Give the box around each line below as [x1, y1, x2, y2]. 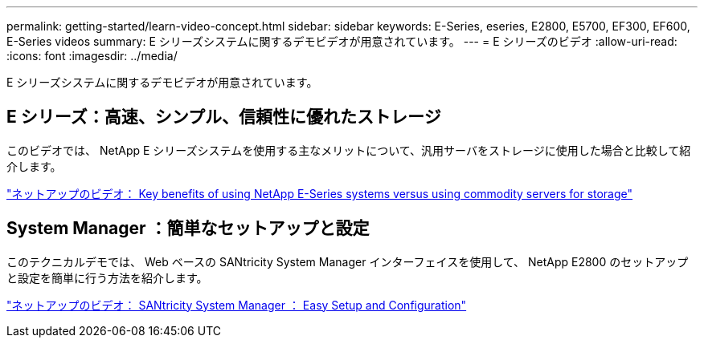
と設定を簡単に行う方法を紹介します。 [6, 270, 208, 285]
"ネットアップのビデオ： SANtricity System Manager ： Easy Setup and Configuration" [6, 297, 467, 312]
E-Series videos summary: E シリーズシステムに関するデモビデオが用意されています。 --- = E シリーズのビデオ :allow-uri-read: [6, 34, 677, 48]
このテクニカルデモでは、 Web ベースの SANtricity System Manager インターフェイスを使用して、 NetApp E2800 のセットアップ [6, 254, 689, 269]
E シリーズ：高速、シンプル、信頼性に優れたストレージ [6, 107, 441, 127]
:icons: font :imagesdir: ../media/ [6, 49, 178, 63]
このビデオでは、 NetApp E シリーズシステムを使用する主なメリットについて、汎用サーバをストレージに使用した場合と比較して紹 [6, 143, 691, 157]
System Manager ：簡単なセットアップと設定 [6, 218, 370, 239]
